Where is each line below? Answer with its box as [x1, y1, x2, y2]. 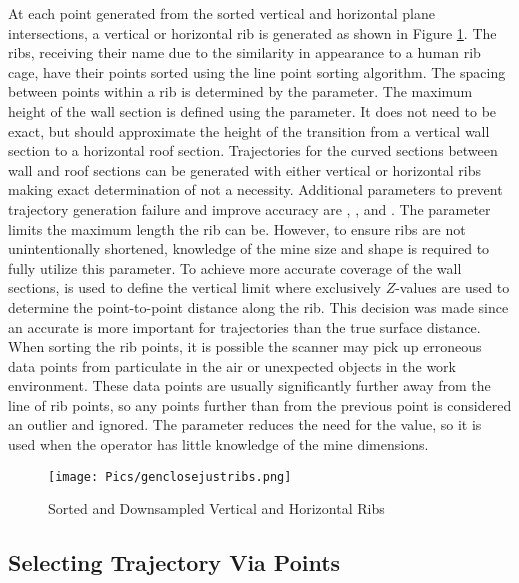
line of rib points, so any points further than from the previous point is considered [8, 394, 512, 415]
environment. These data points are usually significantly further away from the [8, 375, 491, 396]
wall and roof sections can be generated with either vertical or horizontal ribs [8, 159, 482, 180]
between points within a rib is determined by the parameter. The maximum [8, 81, 473, 102]
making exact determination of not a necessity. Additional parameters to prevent [8, 179, 503, 200]
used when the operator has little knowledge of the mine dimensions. [8, 434, 429, 455]
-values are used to [395, 277, 510, 298]
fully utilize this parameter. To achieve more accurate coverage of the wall [8, 257, 462, 278]
